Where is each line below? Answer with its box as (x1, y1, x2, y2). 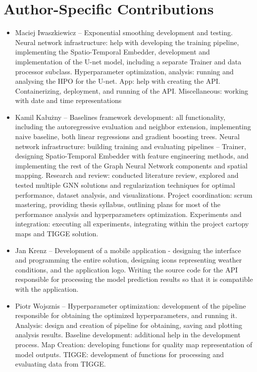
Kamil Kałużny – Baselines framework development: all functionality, (15, 111, 225, 122)
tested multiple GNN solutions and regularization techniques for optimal (15, 180, 235, 190)
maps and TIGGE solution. (15, 228, 99, 238)
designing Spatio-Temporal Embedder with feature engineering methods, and (15, 151, 249, 161)
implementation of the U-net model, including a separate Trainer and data (15, 56, 242, 66)
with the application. (15, 283, 79, 294)
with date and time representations (15, 95, 122, 106)
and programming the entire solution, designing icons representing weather (15, 255, 242, 265)
